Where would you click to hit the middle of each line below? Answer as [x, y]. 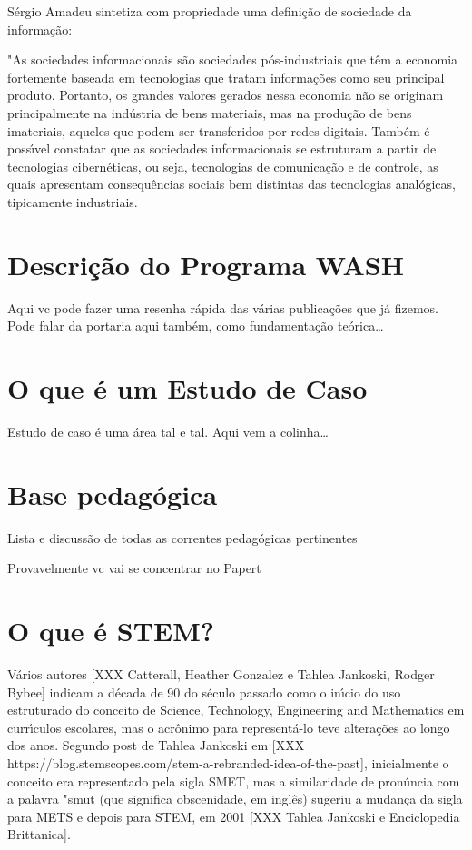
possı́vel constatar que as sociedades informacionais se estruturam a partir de [222, 148]
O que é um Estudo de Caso [187, 388]
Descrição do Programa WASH [206, 264]
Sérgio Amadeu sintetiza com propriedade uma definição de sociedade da [210, 11]
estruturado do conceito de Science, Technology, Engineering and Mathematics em [236, 710]
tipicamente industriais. [73, 201]
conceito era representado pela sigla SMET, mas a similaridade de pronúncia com [234, 781]
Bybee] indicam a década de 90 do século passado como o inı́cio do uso [204, 692]
